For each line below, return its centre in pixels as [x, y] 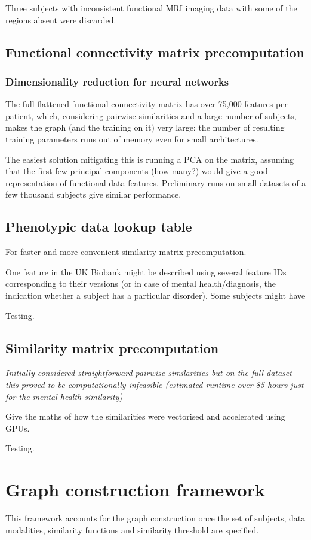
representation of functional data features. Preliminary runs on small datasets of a [156, 182]
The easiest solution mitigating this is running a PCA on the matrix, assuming [150, 159]
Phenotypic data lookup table [99, 227]
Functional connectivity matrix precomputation [155, 52]
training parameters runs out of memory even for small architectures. [132, 139]
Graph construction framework [135, 489]
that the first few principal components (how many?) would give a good [137, 171]
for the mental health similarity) [64, 396]
